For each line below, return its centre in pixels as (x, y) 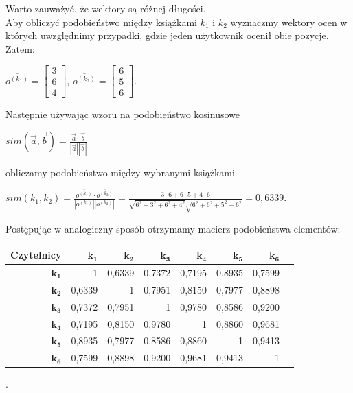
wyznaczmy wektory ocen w (289, 22)
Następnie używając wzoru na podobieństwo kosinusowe (123, 114)
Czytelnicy (36, 255)
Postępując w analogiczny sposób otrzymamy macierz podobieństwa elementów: (173, 229)
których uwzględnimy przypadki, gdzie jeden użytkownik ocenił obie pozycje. (167, 35)
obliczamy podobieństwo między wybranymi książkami (120, 172)
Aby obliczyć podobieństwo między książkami (101, 22)
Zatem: (20, 48)
